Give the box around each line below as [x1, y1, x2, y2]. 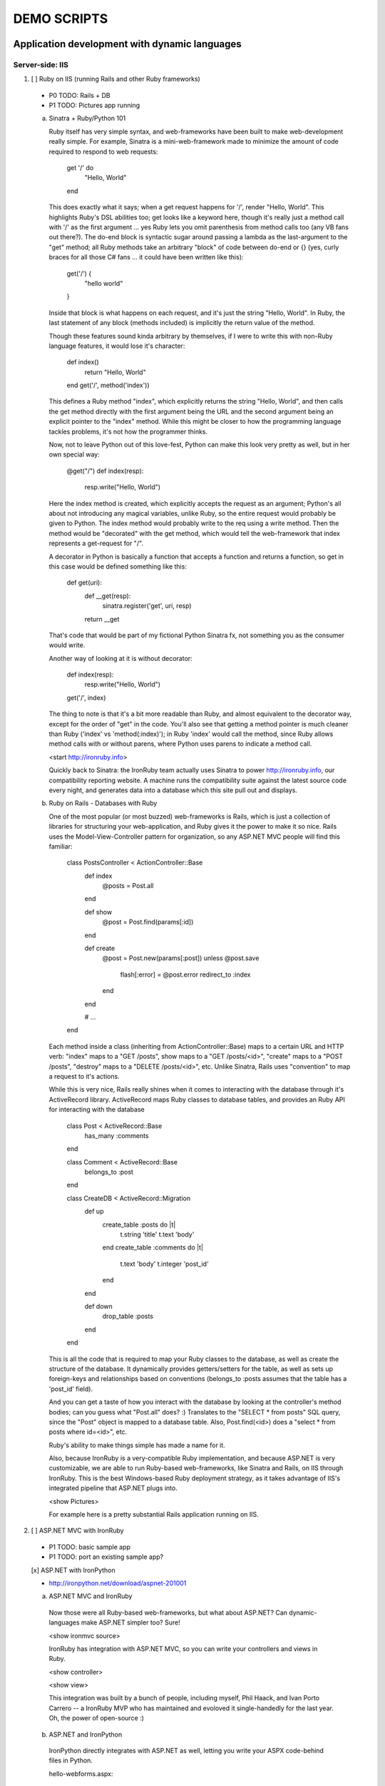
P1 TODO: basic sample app [48, 1542, 131, 1551]
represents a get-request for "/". [48, 539, 144, 548]
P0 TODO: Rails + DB [48, 91, 111, 99]
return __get [84, 614, 120, 623]
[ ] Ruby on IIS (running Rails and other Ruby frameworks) [31, 75, 201, 84]
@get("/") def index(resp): [66, 467, 144, 475]
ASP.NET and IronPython [48, 1730, 123, 1739]
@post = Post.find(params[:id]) [102, 918, 194, 927]
